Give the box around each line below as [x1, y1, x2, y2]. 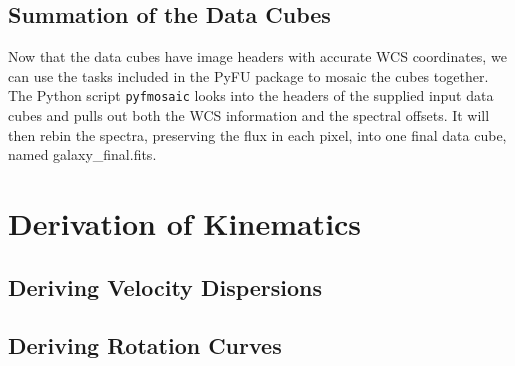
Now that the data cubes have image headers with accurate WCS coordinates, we [8, 46, 507, 67]
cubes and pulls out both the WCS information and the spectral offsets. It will [8, 105, 490, 126]
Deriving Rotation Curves [8, 330, 282, 361]
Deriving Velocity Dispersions [8, 271, 323, 302]
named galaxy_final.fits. [8, 144, 157, 165]
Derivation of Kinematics [8, 203, 362, 244]
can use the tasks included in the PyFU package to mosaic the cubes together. [8, 65, 489, 86]
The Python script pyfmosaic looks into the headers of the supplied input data [8, 85, 494, 106]
